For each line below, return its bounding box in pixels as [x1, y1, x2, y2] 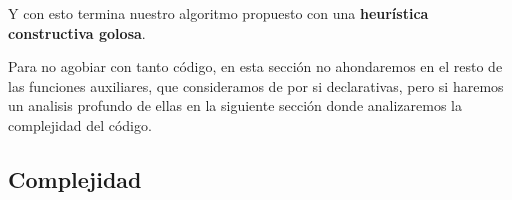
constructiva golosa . [8, 22, 146, 43]
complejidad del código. [8, 114, 152, 135]
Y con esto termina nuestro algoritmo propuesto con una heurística [8, 3, 429, 23]
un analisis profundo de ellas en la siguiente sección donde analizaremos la [8, 95, 462, 116]
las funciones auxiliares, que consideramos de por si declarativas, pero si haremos [8, 75, 504, 96]
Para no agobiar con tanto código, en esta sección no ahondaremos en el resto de [8, 56, 503, 77]
